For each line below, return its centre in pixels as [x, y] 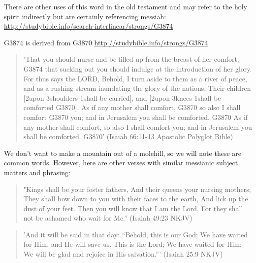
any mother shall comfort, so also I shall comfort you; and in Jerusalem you [138, 127]
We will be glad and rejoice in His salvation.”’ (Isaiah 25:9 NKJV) [123, 254]
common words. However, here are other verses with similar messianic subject [121, 163]
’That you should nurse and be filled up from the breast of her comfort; [131, 59]
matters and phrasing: [37, 172]
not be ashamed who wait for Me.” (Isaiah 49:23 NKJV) [108, 218]
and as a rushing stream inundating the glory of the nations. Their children [137, 88]
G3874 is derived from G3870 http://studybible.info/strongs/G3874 [106, 42]
